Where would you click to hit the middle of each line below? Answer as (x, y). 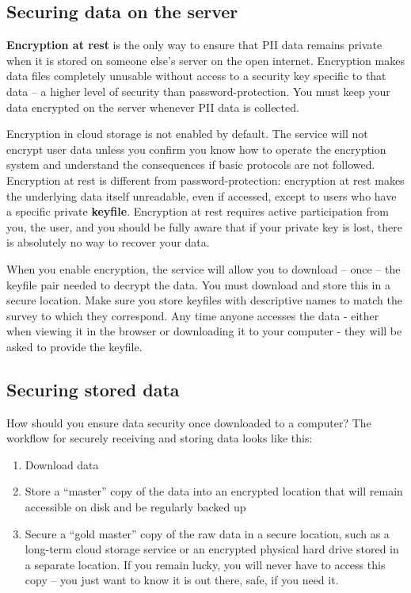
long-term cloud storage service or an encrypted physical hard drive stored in (212, 549)
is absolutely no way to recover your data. (108, 242)
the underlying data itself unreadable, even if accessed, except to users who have (202, 195)
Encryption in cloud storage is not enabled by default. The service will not (187, 134)
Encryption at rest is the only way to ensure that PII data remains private (194, 45)
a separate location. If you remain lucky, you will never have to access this (205, 564)
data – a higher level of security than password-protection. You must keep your (198, 91)
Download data (62, 464)
